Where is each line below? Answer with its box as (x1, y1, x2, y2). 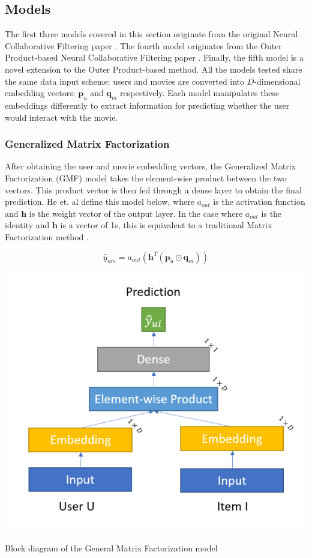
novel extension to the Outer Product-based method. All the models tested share (5, 62, 302, 75)
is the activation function (213, 195, 305, 208)
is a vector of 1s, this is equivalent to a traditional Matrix (60, 219, 272, 231)
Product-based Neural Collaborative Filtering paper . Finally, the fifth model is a (5, 51, 304, 64)
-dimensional (254, 74, 301, 87)
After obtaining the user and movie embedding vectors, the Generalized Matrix (5, 160, 296, 172)
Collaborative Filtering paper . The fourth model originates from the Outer (5, 39, 282, 52)
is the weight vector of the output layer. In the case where (29, 207, 243, 219)
